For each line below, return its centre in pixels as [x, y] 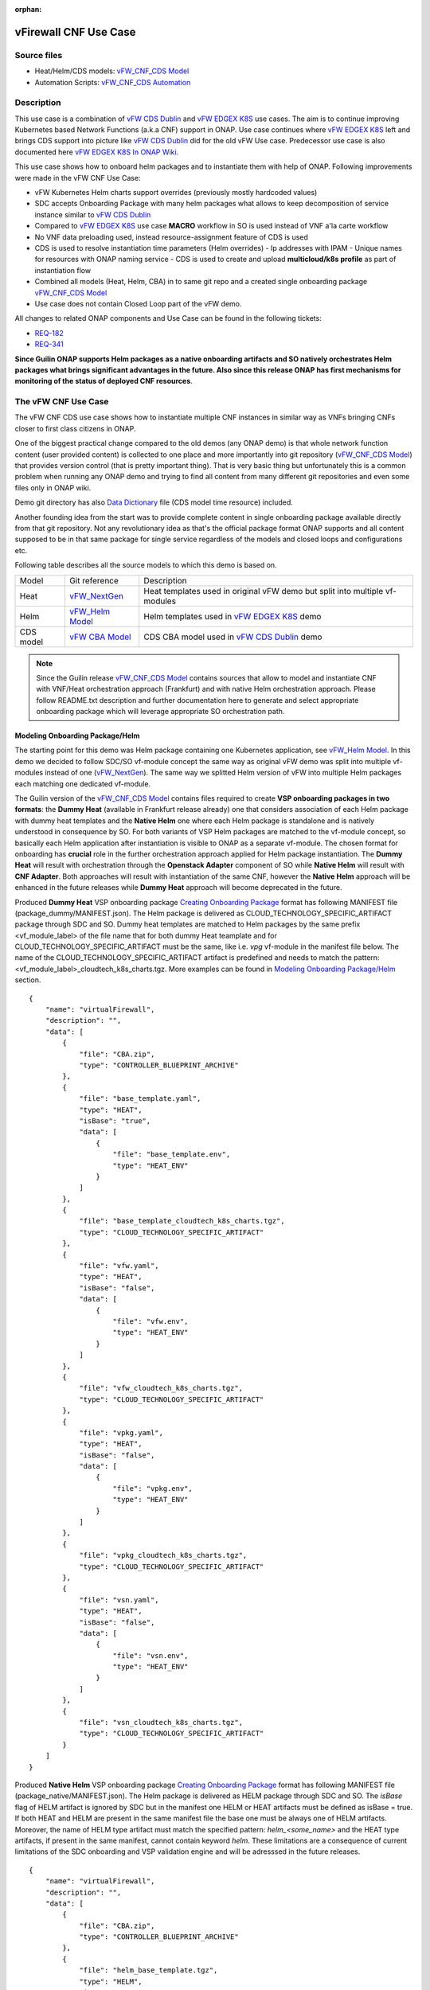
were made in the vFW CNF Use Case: [78, 178]
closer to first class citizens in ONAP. [75, 428]
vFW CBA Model [100, 637]
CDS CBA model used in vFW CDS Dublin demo [233, 637]
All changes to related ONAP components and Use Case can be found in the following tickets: [168, 318]
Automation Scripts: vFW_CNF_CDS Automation [113, 82]
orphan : [28, 9]
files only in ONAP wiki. [53, 488]
